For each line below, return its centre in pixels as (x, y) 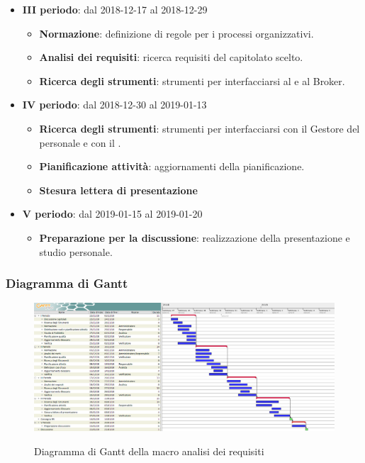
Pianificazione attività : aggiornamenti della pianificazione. (172, 166)
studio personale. (76, 251)
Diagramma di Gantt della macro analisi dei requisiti (149, 451)
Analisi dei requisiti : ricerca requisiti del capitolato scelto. (171, 57)
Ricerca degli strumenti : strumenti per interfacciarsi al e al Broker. (192, 80)
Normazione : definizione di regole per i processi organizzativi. (176, 33)
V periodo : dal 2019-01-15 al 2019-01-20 (112, 214)
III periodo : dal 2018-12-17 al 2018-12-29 (115, 9)
